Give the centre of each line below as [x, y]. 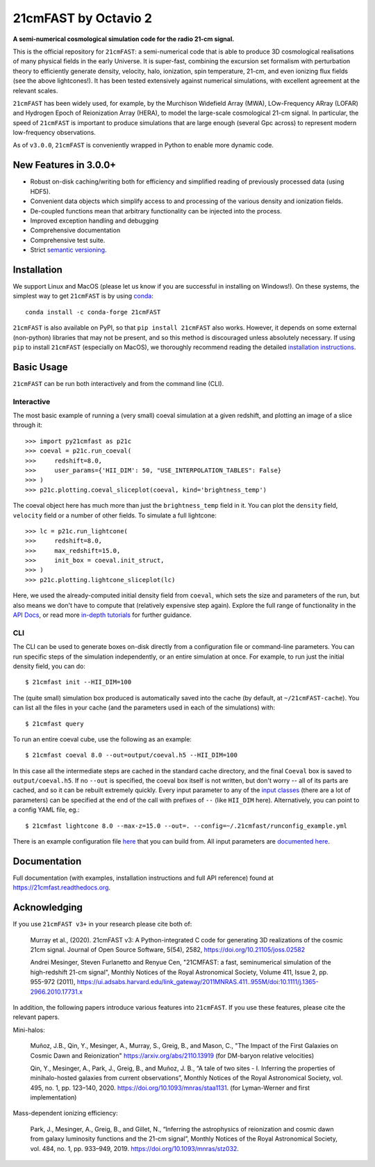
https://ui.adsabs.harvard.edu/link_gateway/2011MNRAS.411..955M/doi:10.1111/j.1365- [198, 982]
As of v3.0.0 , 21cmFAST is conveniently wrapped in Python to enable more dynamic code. [143, 145]
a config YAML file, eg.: [46, 810]
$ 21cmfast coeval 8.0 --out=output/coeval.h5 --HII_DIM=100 [131, 755]
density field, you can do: [49, 666]
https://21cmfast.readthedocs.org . [62, 887]
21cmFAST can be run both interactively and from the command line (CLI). [118, 383]
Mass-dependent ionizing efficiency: [65, 1113]
